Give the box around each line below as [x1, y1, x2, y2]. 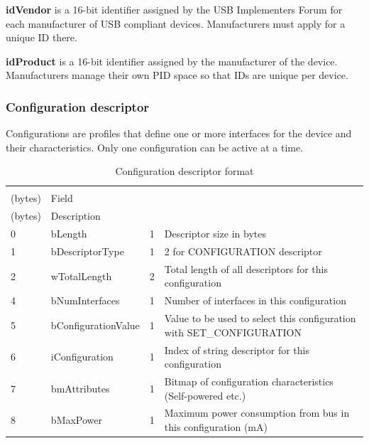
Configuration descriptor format [115, 164, 254, 178]
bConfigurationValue [50, 317, 140, 332]
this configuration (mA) [164, 420, 268, 434]
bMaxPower [50, 412, 103, 427]
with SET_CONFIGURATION [164, 324, 302, 339]
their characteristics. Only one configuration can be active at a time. [6, 139, 304, 154]
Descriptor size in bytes [164, 226, 266, 241]
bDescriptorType [50, 244, 124, 258]
